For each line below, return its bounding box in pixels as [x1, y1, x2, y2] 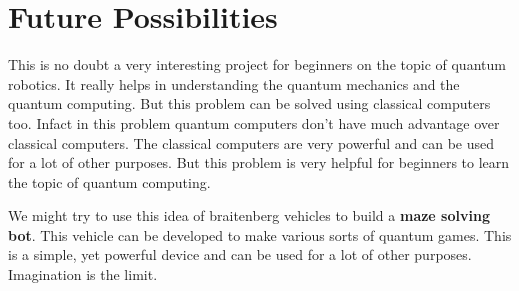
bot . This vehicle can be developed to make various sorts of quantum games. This [8, 224, 512, 245]
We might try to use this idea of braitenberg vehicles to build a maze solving [8, 205, 490, 226]
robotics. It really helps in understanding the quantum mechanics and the [8, 73, 460, 94]
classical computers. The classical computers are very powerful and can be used [8, 132, 495, 153]
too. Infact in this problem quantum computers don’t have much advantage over [8, 112, 500, 133]
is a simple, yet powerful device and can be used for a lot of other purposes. [8, 244, 472, 265]
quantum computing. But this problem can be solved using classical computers [8, 93, 491, 114]
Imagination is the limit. [8, 264, 158, 285]
